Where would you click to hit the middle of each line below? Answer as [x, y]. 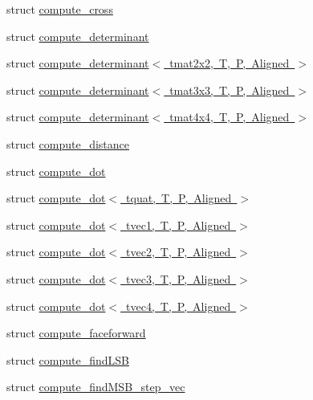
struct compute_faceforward [76, 333]
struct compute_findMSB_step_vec [96, 387]
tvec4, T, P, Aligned [179, 306]
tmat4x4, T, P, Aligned [230, 117]
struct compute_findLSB [68, 359]
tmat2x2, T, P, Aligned [230, 63]
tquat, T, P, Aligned [179, 198]
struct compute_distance [68, 143]
